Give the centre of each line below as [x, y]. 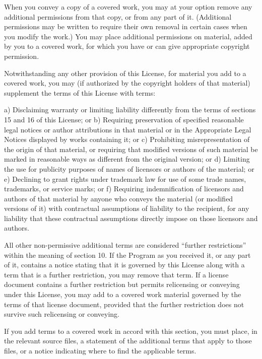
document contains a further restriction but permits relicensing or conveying [122, 284]
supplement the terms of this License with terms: [80, 92]
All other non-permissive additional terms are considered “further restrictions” [125, 245]
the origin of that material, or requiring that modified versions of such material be [131, 149]
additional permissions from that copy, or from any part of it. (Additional [118, 16]
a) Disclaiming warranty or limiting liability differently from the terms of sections [130, 110]
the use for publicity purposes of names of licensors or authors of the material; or [129, 168]
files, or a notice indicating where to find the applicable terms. [100, 350]
